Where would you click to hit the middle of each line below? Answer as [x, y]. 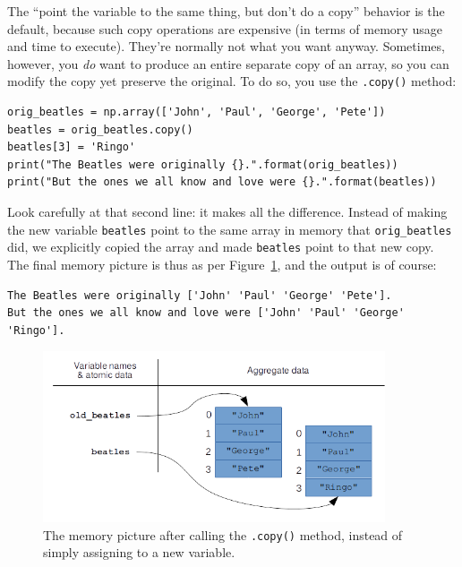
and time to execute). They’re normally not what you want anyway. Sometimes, [226, 46]
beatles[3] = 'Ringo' [72, 147]
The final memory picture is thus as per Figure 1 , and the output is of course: [222, 264]
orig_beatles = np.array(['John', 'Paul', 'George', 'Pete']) [197, 112]
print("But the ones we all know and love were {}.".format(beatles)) [222, 182]
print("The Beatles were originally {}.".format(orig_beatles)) [203, 164]
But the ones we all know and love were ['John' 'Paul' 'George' [206, 313]
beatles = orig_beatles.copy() [100, 129]
